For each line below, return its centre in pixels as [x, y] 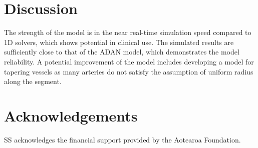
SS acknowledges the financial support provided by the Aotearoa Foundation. [122, 139]
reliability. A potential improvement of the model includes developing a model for [129, 61]
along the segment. [33, 81]
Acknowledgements [71, 115]
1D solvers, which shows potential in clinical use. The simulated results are [119, 42]
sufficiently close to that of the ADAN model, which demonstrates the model [122, 52]
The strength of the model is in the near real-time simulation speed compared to [128, 32]
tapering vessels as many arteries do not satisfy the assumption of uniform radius [129, 71]
